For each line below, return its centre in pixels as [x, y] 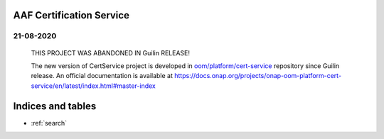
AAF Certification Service [71, 15]
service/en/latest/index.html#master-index [93, 86]
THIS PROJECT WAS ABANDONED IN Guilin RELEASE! [110, 52]
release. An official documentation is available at [102, 76]
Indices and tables [55, 106]
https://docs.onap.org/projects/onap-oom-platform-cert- [258, 76]
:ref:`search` [49, 123]
